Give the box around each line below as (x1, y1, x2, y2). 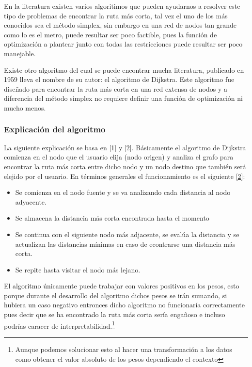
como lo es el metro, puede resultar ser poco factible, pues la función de (4, 29, 217, 39)
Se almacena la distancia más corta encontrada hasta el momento (15, 213, 209, 223)
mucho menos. (4, 102, 46, 112)
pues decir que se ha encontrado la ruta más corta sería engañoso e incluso (4, 309, 225, 319)
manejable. (4, 48, 36, 58)
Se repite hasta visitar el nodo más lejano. (15, 264, 141, 274)
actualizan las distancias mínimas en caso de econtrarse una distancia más (15, 239, 236, 249)
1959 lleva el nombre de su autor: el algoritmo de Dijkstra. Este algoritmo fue (4, 74, 235, 84)
